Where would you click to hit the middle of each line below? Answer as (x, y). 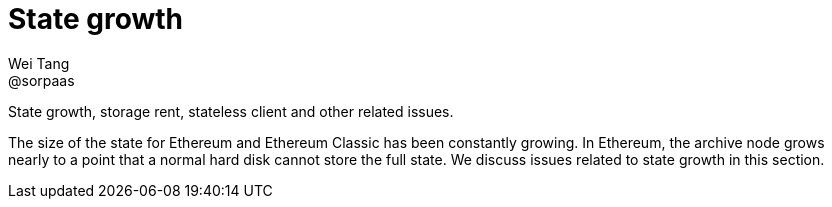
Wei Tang (39, 63)
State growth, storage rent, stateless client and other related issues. (231, 111)
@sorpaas (41, 80)
